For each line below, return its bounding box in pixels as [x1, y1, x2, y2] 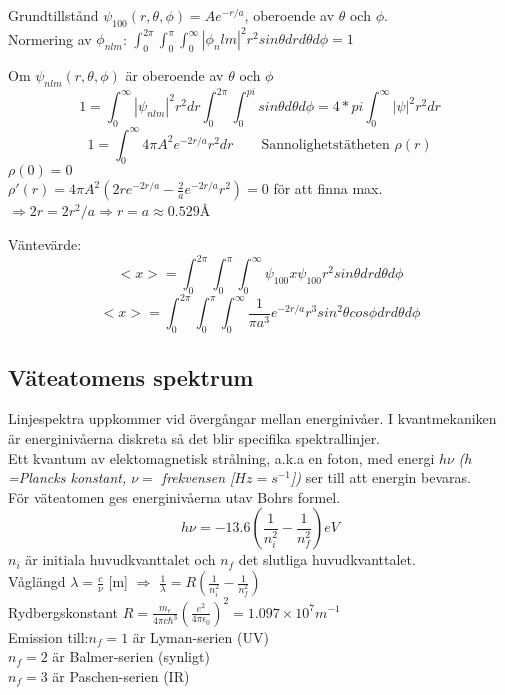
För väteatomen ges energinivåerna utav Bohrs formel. [8, 486, 341, 507]
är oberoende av [125, 65, 224, 86]
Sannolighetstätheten [261, 137, 390, 152]
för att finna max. [273, 178, 383, 199]
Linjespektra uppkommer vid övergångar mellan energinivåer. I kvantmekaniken [8, 408, 497, 429]
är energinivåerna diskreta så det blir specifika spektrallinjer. [8, 428, 381, 449]
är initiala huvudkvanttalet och [25, 549, 216, 570]
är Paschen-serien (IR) [52, 665, 190, 686]
